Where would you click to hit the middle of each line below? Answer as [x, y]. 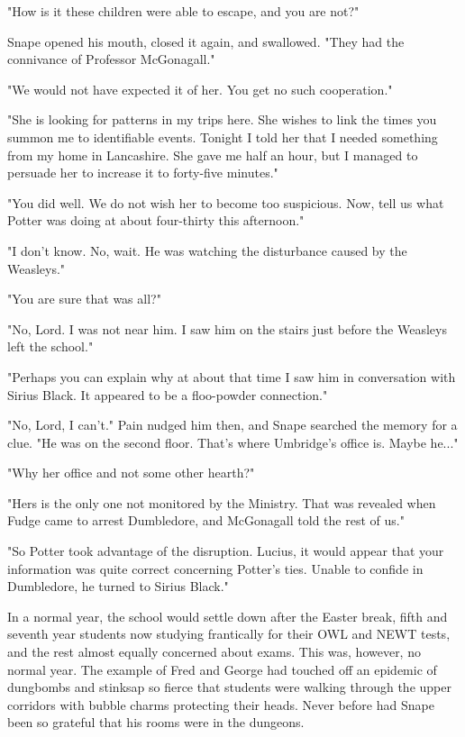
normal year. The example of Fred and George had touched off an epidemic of [222, 669]
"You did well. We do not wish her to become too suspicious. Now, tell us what [226, 202]
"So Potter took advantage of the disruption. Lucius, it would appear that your [226, 551]
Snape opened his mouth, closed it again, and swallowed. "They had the [206, 41]
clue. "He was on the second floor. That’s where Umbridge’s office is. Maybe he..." [233, 442]
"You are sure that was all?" [84, 299]
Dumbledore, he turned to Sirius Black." [118, 586]
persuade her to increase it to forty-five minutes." [143, 173]
